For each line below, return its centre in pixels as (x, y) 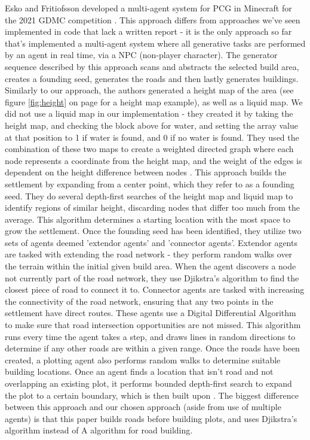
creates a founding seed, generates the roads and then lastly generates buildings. (152, 78)
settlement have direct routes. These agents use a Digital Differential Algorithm (151, 313)
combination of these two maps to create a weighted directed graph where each (149, 149)
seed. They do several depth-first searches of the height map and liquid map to (149, 195)
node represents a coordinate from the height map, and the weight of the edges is (154, 160)
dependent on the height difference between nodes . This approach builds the (146, 172)
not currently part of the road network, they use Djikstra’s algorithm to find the (152, 277)
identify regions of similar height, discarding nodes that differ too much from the (153, 207)
